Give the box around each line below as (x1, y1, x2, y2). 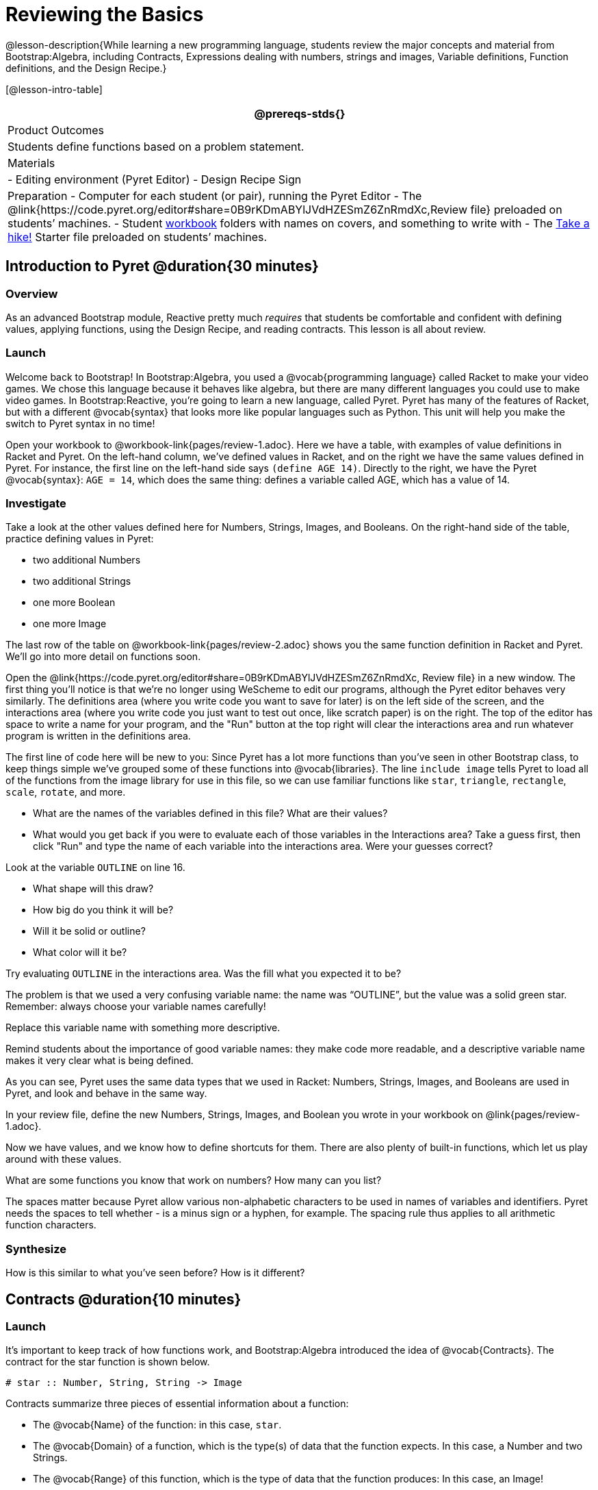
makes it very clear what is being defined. (5, 1055, 194, 1067)
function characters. (5, 1219, 96, 1231)
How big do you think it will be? (33, 904, 174, 916)
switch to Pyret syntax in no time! (5, 417, 155, 429)
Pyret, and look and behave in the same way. (5, 1087, 207, 1100)
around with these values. (5, 1153, 122, 1165)
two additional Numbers (33, 554, 141, 566)
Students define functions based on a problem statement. (8, 139, 304, 153)
